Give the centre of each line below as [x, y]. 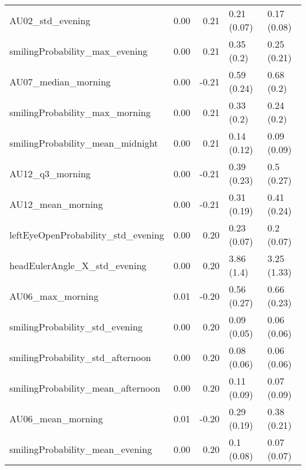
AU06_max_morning [54, 296]
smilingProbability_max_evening [79, 51]
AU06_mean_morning [56, 418]
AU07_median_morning [60, 81]
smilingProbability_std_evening [76, 326]
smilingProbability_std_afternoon [80, 357]
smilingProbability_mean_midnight [84, 143]
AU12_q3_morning [50, 173]
